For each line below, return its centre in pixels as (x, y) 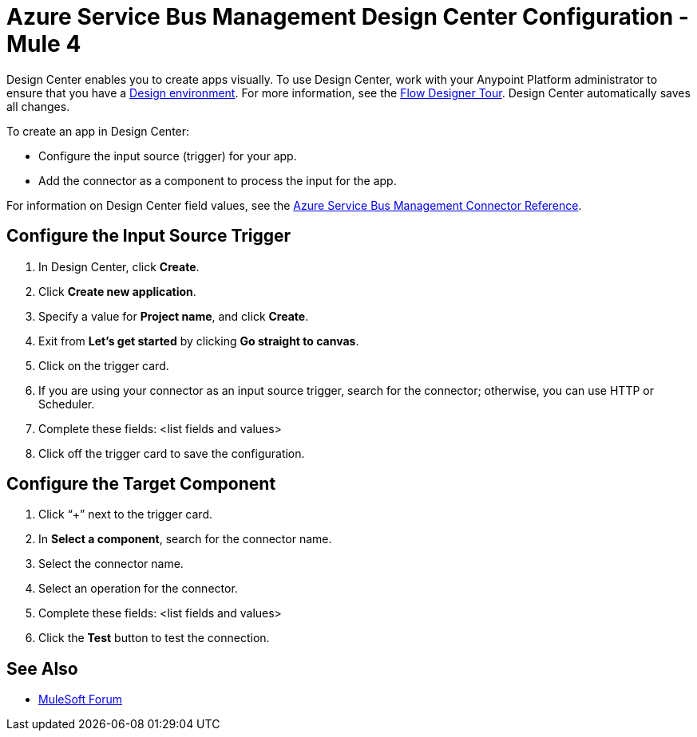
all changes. (38, 106)
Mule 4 (44, 44)
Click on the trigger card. (104, 365)
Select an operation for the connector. (138, 589)
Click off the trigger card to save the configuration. (172, 453)
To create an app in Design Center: (98, 131)
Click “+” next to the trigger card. (126, 514)
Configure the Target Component (141, 484)
